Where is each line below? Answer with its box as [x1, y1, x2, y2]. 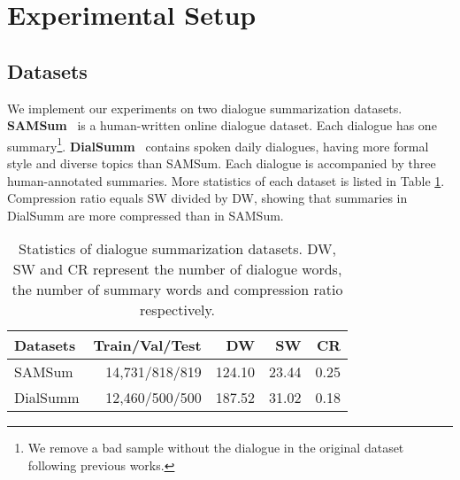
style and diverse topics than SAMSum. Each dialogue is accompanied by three [7, 154, 436, 173]
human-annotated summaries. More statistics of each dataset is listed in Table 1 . [7, 171, 445, 190]
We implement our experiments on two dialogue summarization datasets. [7, 98, 402, 117]
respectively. [139, 299, 216, 321]
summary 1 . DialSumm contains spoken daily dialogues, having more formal [7, 134, 429, 155]
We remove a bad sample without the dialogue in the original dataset [27, 438, 404, 457]
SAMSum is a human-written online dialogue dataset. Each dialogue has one [7, 116, 437, 135]
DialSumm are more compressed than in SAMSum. [7, 205, 284, 224]
